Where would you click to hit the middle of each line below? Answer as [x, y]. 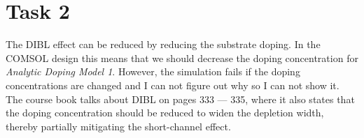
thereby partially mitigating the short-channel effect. [118, 126]
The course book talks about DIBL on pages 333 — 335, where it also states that [180, 99]
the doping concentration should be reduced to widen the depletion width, [165, 113]
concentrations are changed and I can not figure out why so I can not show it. [173, 85]
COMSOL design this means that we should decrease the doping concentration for [182, 58]
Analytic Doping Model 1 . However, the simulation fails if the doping [153, 71]
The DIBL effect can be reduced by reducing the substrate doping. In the [163, 44]
